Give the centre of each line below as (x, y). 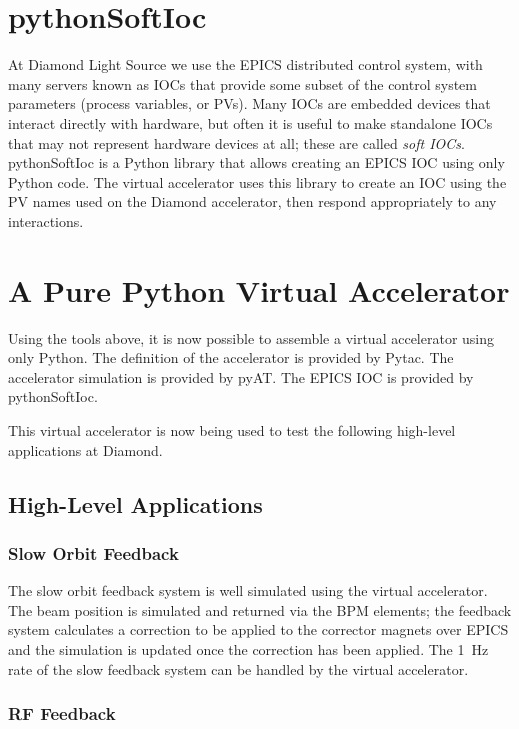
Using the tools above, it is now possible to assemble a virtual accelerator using (251, 337)
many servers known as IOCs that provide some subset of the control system (242, 83)
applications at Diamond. (85, 449)
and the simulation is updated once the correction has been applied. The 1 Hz (248, 648)
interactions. (46, 220)
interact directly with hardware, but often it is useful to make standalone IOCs (250, 122)
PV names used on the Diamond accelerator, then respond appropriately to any (252, 201)
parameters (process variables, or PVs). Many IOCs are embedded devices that (249, 103)
